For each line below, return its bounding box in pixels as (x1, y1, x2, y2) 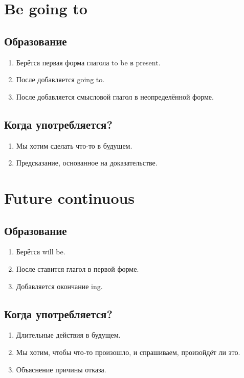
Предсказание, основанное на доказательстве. (16, 157, 158, 168)
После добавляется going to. (16, 74, 105, 85)
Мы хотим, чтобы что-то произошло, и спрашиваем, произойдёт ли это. (16, 346, 240, 357)
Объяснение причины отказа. (16, 364, 106, 374)
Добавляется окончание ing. (16, 280, 103, 291)
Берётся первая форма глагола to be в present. (16, 57, 161, 67)
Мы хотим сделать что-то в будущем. (16, 140, 132, 151)
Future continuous (4, 187, 135, 208)
